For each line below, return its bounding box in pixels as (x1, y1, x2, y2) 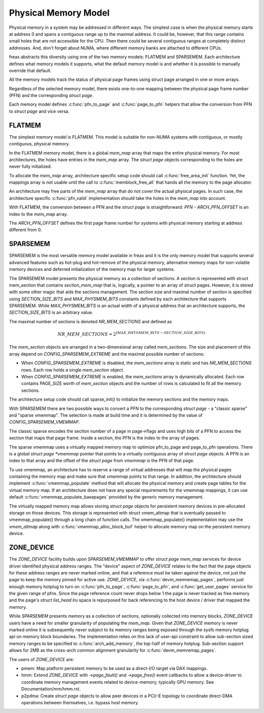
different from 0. (9, 227, 42, 233)
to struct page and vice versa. (9, 108, 69, 114)
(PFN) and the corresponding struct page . (9, 93, 94, 98)
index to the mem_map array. (9, 211, 68, 217)
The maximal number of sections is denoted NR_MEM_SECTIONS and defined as (9, 318, 172, 324)
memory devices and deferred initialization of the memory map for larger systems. (9, 266, 175, 272)
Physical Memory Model (9, 7, 110, 18)
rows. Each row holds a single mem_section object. (21, 367, 125, 373)
